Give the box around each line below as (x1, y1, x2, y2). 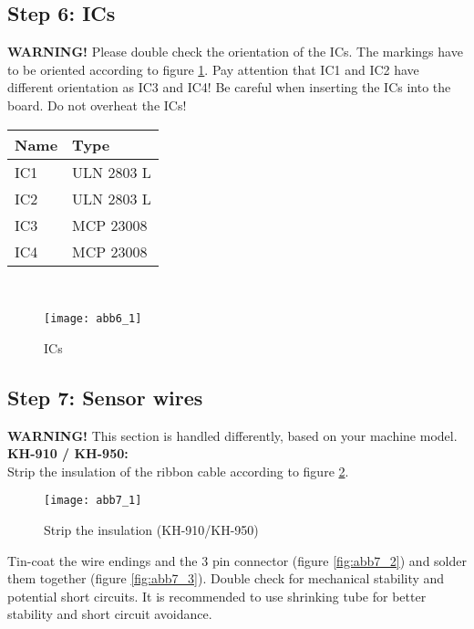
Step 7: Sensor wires (7, 383, 203, 411)
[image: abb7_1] (44, 494, 142, 508)
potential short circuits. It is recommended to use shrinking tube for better (7, 586, 427, 605)
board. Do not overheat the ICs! (7, 95, 187, 114)
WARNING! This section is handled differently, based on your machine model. (7, 425, 458, 445)
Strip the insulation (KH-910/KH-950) (44, 520, 259, 540)
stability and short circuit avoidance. (7, 604, 212, 624)
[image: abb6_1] (44, 312, 142, 326)
